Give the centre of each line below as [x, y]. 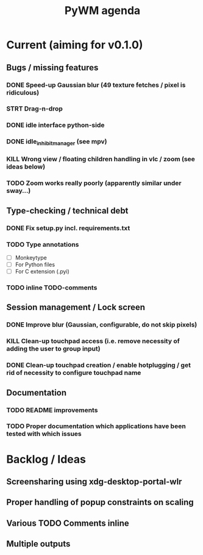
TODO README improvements [52, 410]
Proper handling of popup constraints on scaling [100, 502]
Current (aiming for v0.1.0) [75, 45]
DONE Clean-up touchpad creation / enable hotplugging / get [98, 365]
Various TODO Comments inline [68, 523]
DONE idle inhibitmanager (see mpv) [57, 142]
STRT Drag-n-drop [34, 109]
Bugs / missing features [52, 67]
